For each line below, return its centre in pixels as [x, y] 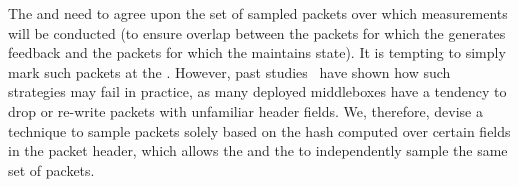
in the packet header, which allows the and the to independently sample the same [258, 150]
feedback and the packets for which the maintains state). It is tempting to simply [257, 52]
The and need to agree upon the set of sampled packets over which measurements [258, 13]
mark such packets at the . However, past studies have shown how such [229, 71]
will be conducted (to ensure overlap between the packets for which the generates [257, 32]
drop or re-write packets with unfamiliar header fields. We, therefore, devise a [245, 110]
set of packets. [51, 169]
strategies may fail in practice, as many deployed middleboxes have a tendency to [257, 91]
